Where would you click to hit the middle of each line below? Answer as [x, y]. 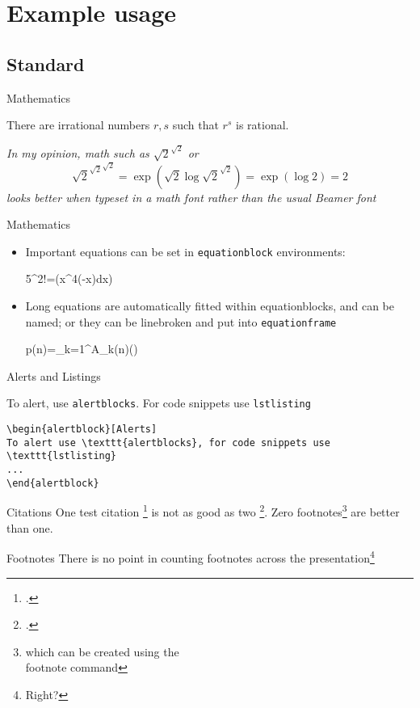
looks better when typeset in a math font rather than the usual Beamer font [191, 197]
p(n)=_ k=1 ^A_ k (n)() [82, 349]
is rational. [262, 125]
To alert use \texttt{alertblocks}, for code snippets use [168, 442]
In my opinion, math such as [78, 153]
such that [195, 125]
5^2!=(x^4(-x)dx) [69, 278]
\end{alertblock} [53, 483]
